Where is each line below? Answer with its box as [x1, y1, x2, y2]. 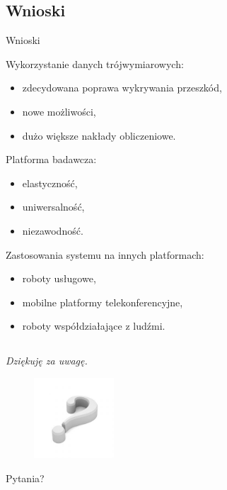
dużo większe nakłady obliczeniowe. [22, 128, 176, 143]
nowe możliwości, [22, 104, 96, 118]
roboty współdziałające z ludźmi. [22, 318, 165, 333]
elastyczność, [22, 175, 78, 190]
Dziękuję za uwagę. [6, 353, 88, 368]
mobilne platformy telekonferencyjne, [22, 294, 183, 309]
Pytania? [6, 470, 45, 485]
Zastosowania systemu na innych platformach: [6, 247, 204, 262]
